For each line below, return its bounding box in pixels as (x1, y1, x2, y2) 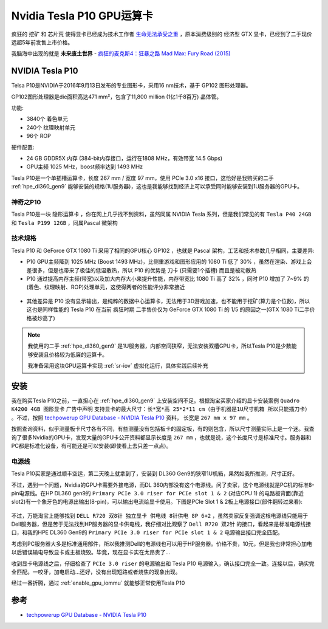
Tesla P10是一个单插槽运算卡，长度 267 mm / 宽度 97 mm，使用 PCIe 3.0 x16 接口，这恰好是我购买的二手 (11, 174, 275, 182)
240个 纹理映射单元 (26, 123, 76, 131)
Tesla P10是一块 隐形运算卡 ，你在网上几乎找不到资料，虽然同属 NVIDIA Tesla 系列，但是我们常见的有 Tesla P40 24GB (11, 210, 312, 218)
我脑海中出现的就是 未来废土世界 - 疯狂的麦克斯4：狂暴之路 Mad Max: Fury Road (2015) (11, 50, 231, 57)
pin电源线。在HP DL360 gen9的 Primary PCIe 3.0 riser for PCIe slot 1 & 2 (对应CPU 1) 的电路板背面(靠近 (11, 489, 304, 497)
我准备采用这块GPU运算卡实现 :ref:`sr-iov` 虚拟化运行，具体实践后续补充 (27, 362, 209, 369)
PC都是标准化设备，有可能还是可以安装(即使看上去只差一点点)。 (11, 442, 172, 449)
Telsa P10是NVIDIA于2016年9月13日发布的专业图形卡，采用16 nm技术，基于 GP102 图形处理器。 (11, 82, 251, 89)
